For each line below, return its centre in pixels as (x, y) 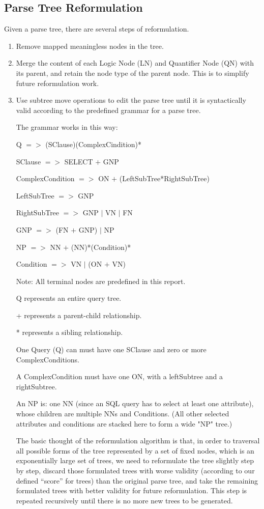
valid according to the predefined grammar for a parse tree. (108, 110)
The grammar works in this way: (67, 127)
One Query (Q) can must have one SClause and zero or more (111, 349)
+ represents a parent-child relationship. (79, 315)
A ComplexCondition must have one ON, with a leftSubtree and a (119, 376)
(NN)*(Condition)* (101, 247)
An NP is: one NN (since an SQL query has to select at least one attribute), (135, 403)
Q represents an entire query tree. (69, 298)
